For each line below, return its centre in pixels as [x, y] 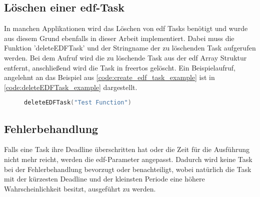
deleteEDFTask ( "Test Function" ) [78, 103]
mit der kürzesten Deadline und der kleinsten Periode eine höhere [104, 179]
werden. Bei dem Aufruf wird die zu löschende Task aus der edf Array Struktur [125, 57]
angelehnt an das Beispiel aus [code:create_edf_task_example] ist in [109, 77]
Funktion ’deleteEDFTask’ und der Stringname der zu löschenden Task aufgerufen [130, 48]
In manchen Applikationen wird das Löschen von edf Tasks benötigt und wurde [126, 28]
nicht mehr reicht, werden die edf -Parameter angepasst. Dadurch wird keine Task [128, 159]
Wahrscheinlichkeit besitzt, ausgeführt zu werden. [80, 188]
